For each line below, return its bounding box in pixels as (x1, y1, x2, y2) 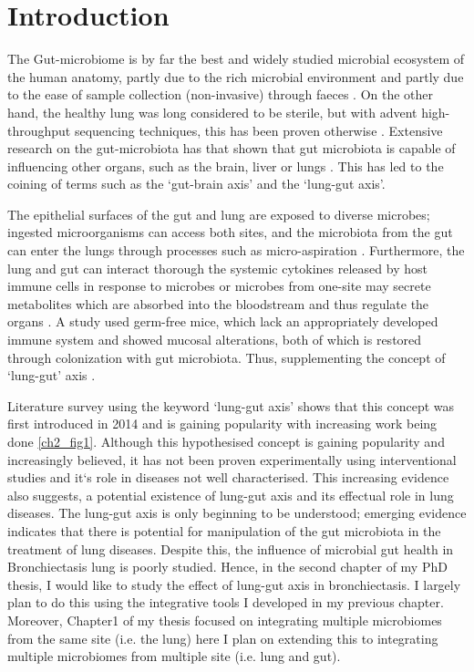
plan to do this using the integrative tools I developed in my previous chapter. (7, 593, 444, 612)
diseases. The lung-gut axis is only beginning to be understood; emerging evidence (7, 503, 467, 522)
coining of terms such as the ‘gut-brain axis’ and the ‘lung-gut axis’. (7, 174, 386, 193)
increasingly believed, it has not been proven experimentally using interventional (7, 450, 457, 469)
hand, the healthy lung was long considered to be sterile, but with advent (7, 102, 417, 121)
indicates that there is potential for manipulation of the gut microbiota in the (7, 521, 441, 540)
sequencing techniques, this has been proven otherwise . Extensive (74, 120, 443, 140)
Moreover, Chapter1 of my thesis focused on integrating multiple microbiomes (7, 610, 442, 629)
